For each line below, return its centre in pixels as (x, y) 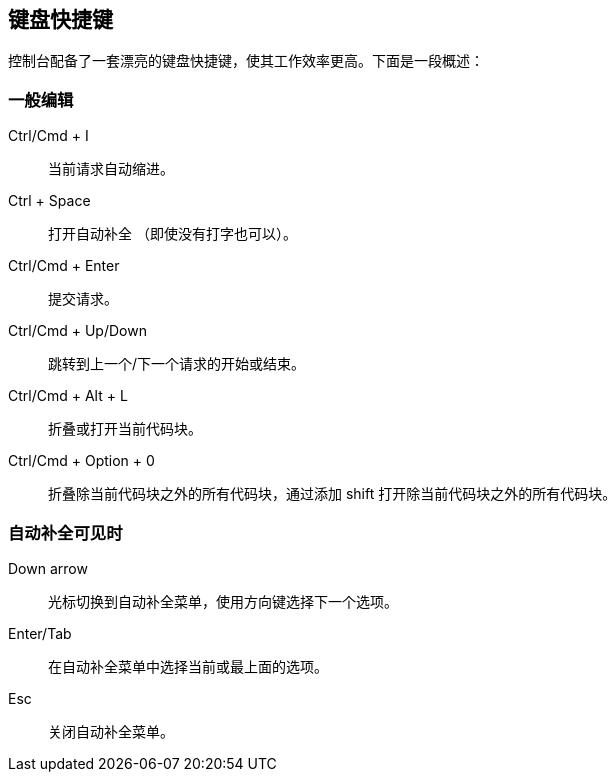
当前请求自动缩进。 (111, 169)
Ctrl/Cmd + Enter (64, 266)
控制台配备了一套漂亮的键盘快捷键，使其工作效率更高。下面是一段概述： (246, 61)
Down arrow (48, 568)
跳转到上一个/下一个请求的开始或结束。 (177, 364)
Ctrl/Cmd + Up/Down (77, 331)
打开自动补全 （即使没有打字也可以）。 (172, 234)
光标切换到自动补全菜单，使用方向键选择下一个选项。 (223, 601)
